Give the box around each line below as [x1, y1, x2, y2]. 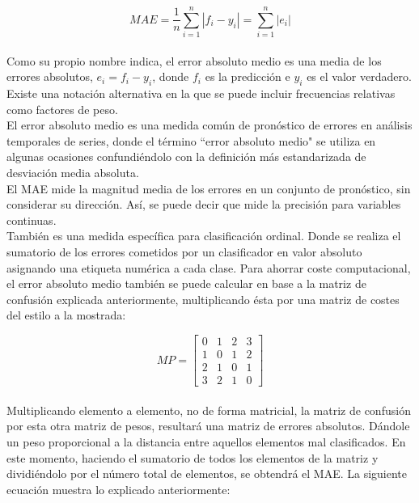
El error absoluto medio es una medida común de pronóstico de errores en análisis [6, 116, 413, 133]
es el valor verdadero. [307, 68, 412, 85]
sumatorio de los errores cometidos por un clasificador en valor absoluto [6, 243, 362, 260]
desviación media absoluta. [6, 164, 139, 181]
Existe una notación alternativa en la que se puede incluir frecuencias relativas [6, 85, 396, 102]
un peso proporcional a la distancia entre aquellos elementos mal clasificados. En [6, 433, 406, 450]
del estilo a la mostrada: [6, 306, 126, 323]
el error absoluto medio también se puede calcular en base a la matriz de [6, 275, 366, 292]
